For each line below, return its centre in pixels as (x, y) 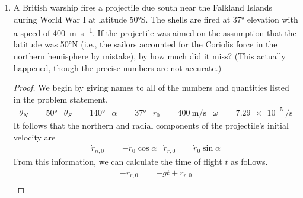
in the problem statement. (60, 99)
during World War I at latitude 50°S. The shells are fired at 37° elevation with (156, 19)
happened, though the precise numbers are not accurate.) (117, 67)
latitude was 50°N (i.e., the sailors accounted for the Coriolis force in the (145, 44)
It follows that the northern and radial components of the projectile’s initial (151, 125)
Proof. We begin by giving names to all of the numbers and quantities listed (151, 87)
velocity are (34, 137)
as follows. (249, 161)
